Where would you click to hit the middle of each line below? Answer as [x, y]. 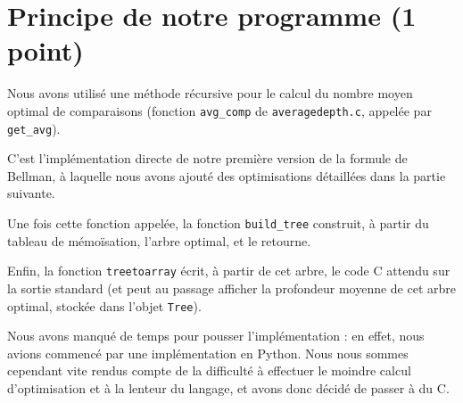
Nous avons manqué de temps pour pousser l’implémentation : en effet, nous [216, 336]
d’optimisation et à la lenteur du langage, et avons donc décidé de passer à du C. [228, 387]
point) [45, 50]
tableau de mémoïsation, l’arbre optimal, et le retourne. [159, 240]
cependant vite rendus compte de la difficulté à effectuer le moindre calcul [209, 370]
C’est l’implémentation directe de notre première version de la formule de [207, 158]
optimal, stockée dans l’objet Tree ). [104, 305]
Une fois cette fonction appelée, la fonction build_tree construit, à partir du [218, 223]
